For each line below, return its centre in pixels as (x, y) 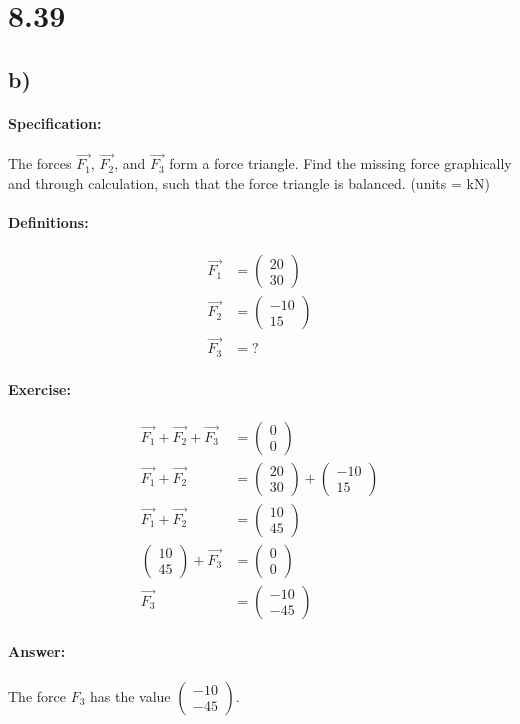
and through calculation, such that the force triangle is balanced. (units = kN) (249, 182)
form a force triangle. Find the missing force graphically (340, 163)
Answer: (37, 651)
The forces (40, 163)
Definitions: (48, 221)
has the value (130, 695)
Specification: (55, 122)
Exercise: (39, 388)
